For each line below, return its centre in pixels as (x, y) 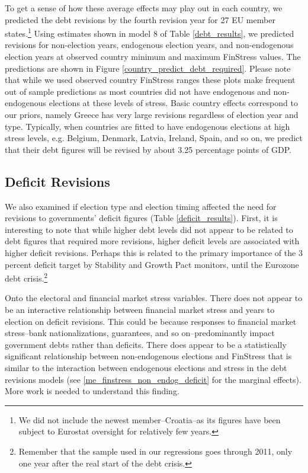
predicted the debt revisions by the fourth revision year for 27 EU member (140, 19)
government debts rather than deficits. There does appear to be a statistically (146, 344)
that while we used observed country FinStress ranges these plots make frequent (150, 80)
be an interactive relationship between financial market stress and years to (140, 309)
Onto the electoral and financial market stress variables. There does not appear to (154, 298)
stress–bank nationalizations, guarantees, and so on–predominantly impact (140, 333)
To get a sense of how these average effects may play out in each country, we (144, 8)
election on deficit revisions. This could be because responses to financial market (151, 321)
